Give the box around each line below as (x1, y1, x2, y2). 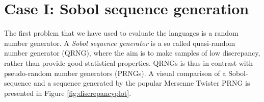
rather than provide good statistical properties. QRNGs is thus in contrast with (4, 57, 253, 68)
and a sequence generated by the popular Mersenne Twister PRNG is (34, 78, 250, 88)
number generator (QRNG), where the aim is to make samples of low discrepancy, (4, 47, 260, 58)
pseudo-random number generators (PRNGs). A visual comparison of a (4, 67, 226, 78)
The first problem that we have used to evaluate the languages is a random (4, 28, 239, 38)
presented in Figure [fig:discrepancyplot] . (4, 87, 131, 98)
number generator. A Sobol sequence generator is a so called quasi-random (4, 37, 235, 48)
